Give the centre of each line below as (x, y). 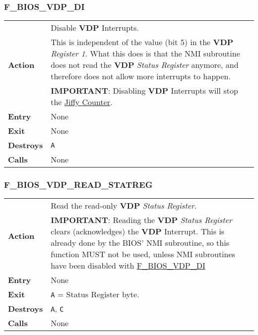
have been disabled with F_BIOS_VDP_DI (128, 266)
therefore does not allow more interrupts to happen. (141, 76)
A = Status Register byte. (95, 294)
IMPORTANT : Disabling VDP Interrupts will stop (144, 91)
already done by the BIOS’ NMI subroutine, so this (140, 243)
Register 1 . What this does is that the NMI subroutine (145, 54)
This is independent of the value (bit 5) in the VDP (142, 42)
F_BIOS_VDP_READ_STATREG (78, 185)
